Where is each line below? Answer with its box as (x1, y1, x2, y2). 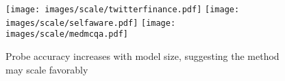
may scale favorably (5, 62, 88, 76)
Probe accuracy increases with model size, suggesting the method (5, 48, 280, 63)
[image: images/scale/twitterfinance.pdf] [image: (5, 5, 240, 14)
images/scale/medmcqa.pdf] (5, 29, 128, 39)
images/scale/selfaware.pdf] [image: (5, 18, 176, 28)
